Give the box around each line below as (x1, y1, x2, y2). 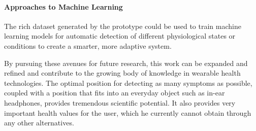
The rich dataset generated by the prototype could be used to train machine (4, 20, 241, 31)
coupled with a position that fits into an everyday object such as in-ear (4, 87, 225, 98)
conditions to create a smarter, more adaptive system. (4, 40, 172, 51)
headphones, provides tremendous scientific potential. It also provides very (4, 97, 236, 108)
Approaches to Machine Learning (4, 1, 123, 12)
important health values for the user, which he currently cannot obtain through (4, 107, 251, 118)
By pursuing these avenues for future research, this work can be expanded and (4, 57, 248, 68)
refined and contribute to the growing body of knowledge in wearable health (4, 68, 241, 78)
